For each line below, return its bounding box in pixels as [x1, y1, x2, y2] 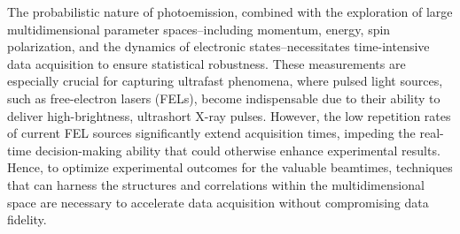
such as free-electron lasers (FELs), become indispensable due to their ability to [7, 88, 441, 107]
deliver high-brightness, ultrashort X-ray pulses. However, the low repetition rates [7, 106, 451, 125]
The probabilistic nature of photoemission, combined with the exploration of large [7, 3, 453, 20]
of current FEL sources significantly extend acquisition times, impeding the [7, 124, 416, 142]
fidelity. [7, 210, 47, 229]
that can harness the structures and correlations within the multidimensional [7, 175, 425, 193]
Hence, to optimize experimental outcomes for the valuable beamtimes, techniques [7, 158, 453, 177]
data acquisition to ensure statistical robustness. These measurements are [7, 54, 406, 72]
